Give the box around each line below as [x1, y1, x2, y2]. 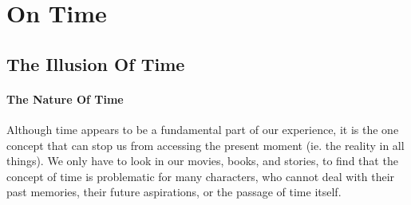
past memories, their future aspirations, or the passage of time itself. [6, 183, 342, 200]
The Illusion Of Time [6, 51, 185, 76]
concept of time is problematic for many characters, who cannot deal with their [6, 168, 395, 184]
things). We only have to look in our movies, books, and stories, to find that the [6, 152, 398, 169]
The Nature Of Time [6, 90, 124, 107]
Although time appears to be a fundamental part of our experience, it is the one [6, 120, 399, 137]
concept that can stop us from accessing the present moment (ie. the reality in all [6, 136, 405, 153]
